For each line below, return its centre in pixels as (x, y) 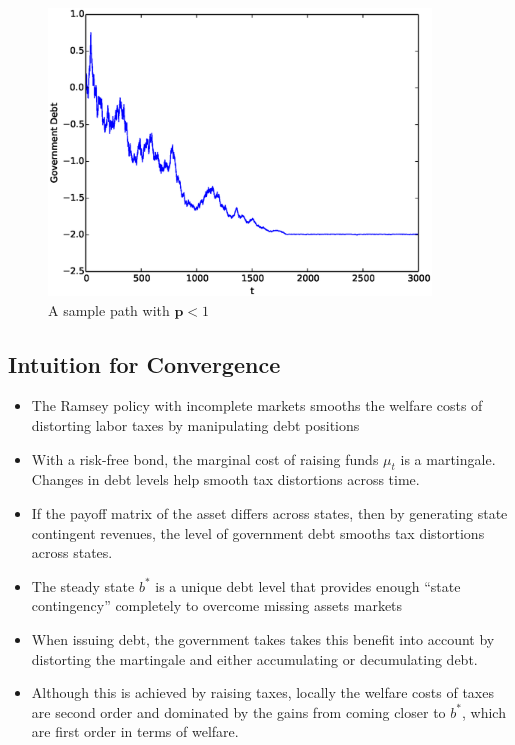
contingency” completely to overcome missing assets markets (217, 605)
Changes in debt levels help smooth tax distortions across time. (225, 479)
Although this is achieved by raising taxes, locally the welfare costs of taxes (262, 692)
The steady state (83, 585)
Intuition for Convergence (144, 363)
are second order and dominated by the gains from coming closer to (238, 711)
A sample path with (109, 309)
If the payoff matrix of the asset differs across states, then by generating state (269, 512)
